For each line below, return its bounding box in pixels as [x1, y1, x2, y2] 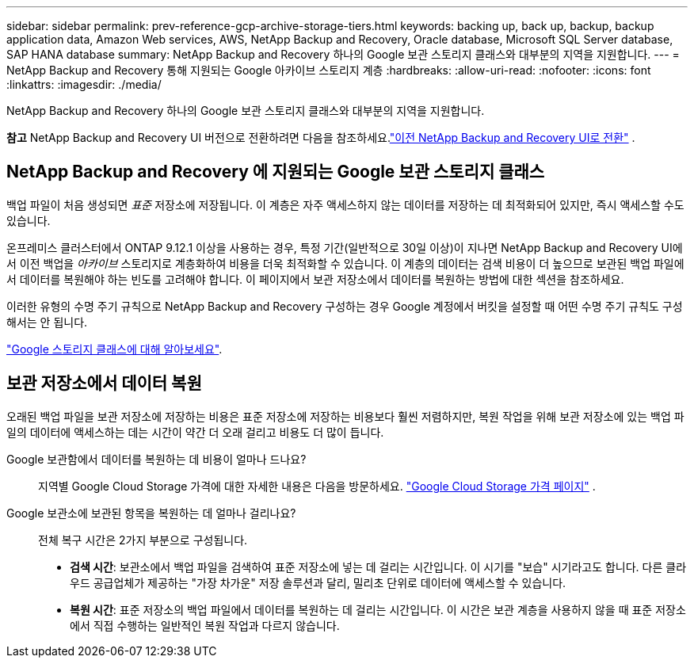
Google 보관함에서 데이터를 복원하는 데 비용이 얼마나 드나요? [6, 452, 307, 466]
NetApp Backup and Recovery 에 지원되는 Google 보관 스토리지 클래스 [6, 162, 545, 182]
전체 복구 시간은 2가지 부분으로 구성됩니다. [38, 532, 248, 547]
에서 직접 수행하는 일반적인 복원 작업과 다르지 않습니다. [70, 618, 340, 632]
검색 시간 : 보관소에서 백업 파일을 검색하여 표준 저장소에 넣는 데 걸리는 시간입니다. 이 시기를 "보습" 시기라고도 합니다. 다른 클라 [70, 559, 687, 574]
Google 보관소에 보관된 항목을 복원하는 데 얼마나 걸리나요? [6, 506, 296, 520]
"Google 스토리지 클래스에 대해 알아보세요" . [6, 342, 223, 356]
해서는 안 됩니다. [6, 315, 88, 329]
